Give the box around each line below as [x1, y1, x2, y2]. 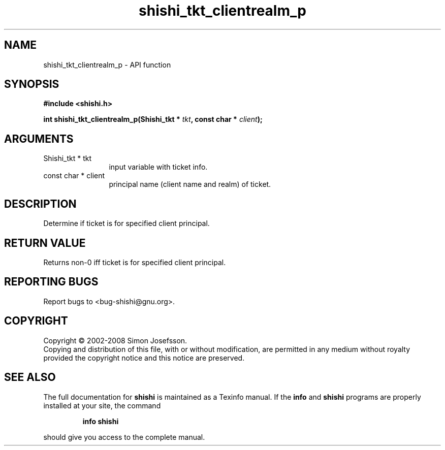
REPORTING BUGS [4, 275, 99, 288]
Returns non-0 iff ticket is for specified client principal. [43, 258, 226, 267]
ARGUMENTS [4, 132, 74, 145]
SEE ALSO [4, 371, 56, 384]
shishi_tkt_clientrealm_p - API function [43, 60, 171, 69]
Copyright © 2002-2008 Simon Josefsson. [43, 336, 187, 345]
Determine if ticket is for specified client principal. [43, 219, 210, 228]
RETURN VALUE [4, 236, 86, 249]
